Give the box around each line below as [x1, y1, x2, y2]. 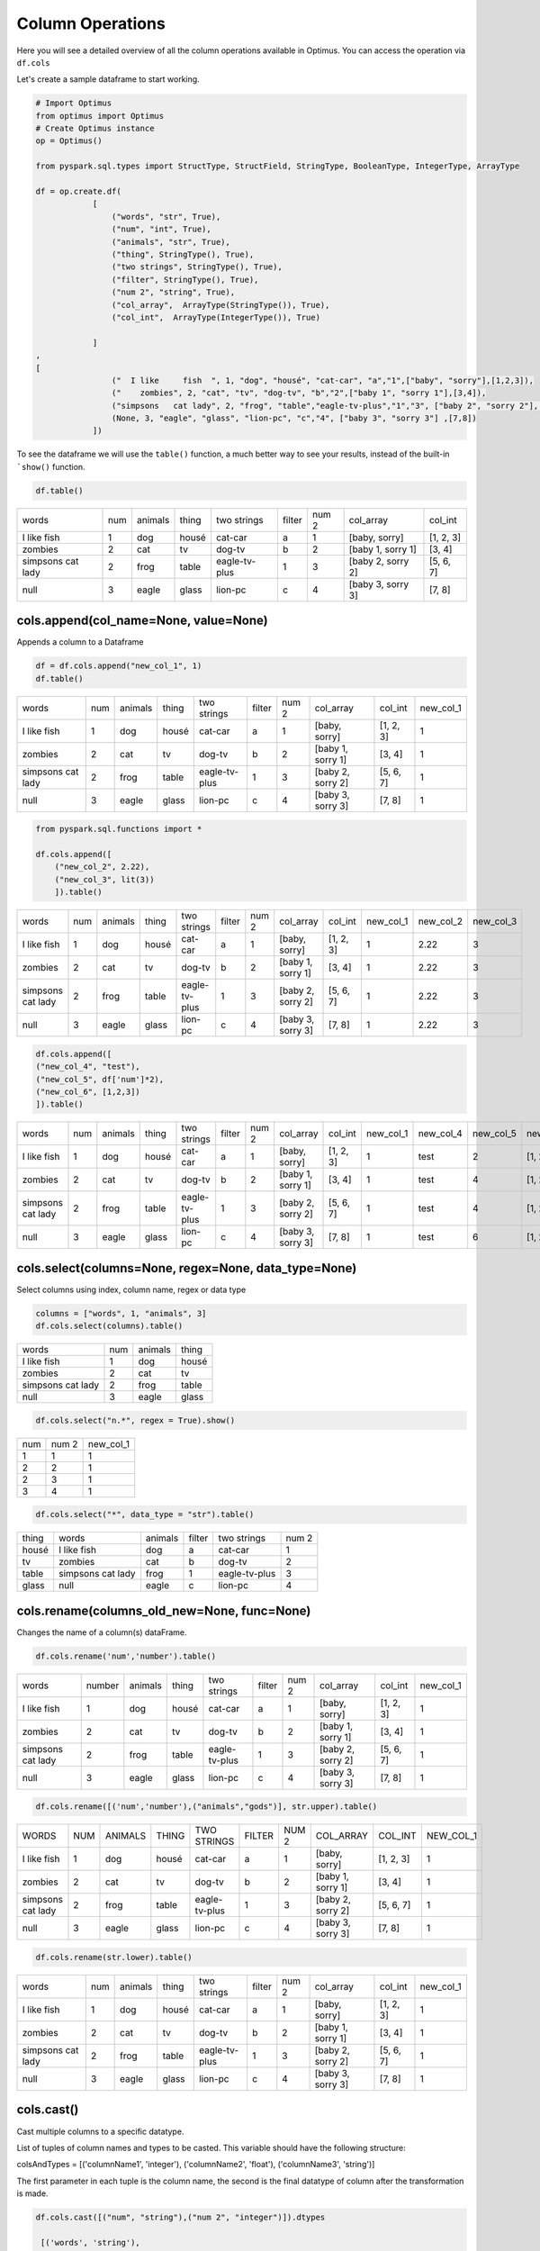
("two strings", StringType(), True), [111, 262, 283, 272]
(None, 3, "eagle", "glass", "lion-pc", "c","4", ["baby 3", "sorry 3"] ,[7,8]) [111, 413, 477, 423]
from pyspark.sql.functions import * [35, 824, 202, 835]
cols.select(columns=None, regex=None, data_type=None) [16, 1261, 357, 1276]
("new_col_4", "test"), [35, 1062, 141, 1071]
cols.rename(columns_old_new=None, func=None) [16, 1603, 311, 1618]
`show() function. [16, 461, 85, 472]
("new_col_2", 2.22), [54, 862, 150, 872]
